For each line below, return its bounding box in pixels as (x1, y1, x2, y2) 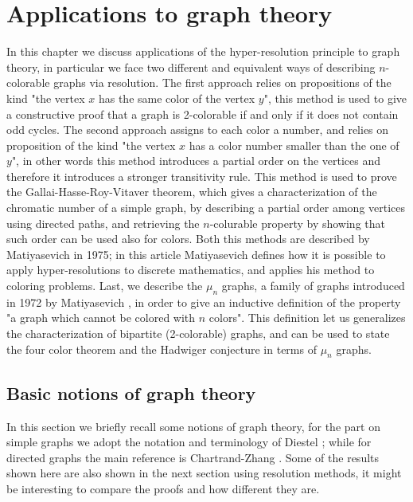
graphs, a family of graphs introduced (221, 277, 405, 294)
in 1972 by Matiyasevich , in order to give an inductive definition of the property (6, 293, 401, 310)
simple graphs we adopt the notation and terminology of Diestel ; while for (6, 433, 372, 450)
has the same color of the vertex (98, 89, 255, 106)
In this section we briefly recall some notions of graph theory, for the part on (6, 418, 380, 434)
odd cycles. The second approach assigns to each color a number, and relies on (6, 121, 389, 138)
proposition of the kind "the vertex (6, 136, 176, 153)
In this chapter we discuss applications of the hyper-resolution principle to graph (6, 43, 400, 60)
